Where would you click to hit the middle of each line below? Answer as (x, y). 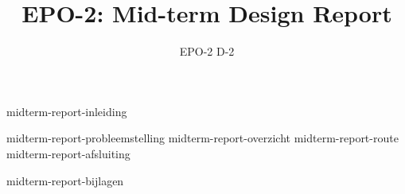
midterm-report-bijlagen (65, 180)
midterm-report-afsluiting (68, 153)
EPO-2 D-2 (207, 51)
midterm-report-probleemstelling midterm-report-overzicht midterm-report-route (202, 138)
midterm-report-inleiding (67, 111)
